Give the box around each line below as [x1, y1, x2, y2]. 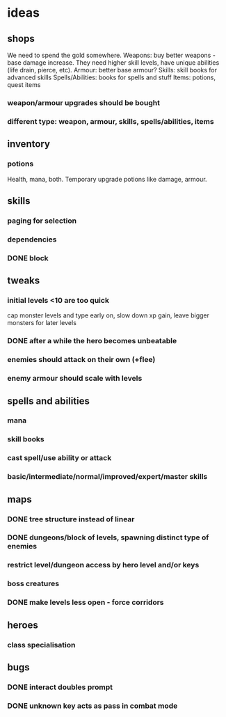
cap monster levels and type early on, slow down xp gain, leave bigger [7, 311, 210, 320]
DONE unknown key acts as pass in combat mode [7, 701, 178, 711]
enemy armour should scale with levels [7, 374, 143, 384]
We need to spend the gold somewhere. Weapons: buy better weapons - [7, 51, 216, 59]
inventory [7, 138, 51, 150]
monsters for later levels [7, 319, 76, 327]
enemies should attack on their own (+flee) [7, 355, 156, 365]
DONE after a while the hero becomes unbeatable [7, 336, 177, 346]
